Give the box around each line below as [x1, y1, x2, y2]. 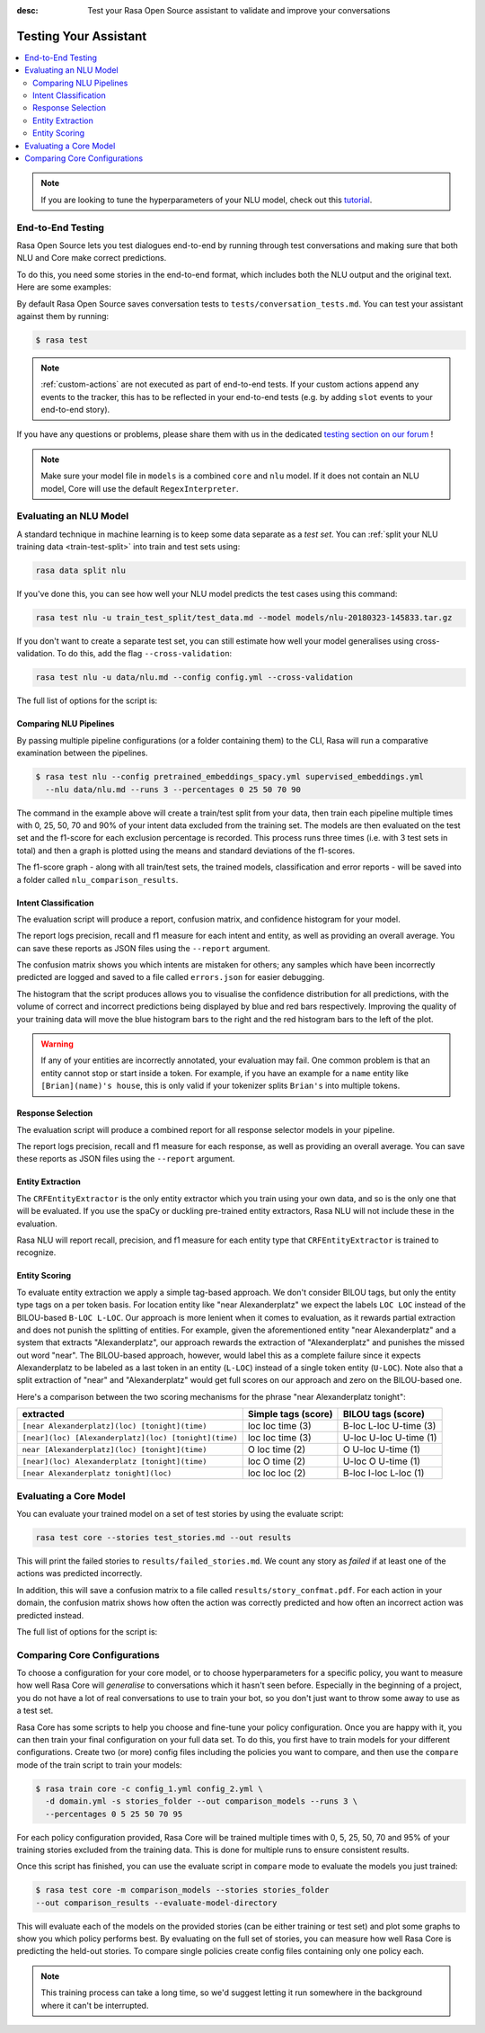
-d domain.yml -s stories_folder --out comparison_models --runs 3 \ [45, 1797, 358, 1806]
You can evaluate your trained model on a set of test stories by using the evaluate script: [16, 1509, 345, 1519]
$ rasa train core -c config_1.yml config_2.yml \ [35, 1783, 264, 1794]
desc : [16, 5, 39, 15]
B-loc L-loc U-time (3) [342, 1420, 436, 1432]
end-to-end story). [40, 405, 110, 415]
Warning [40, 1039, 74, 1049]
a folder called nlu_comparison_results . [16, 874, 179, 885]
